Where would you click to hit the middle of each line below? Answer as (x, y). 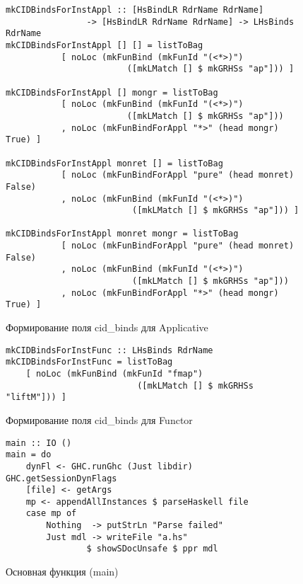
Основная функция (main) (62, 572)
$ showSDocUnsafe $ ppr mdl (152, 549)
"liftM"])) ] (36, 397)
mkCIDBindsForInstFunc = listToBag (89, 362)
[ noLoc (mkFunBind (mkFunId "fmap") (114, 373)
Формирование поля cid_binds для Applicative (107, 327)
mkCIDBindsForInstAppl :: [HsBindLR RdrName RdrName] (135, 10)
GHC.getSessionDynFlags (61, 478)
